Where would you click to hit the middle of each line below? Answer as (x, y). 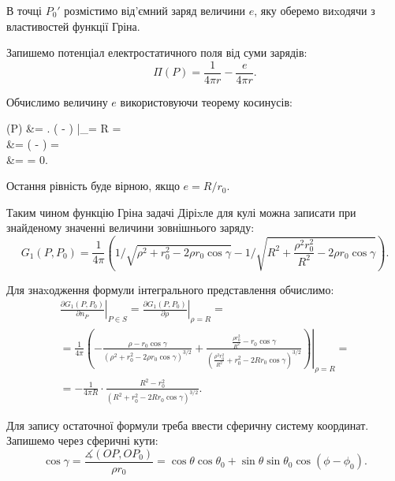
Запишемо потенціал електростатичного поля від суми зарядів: (157, 52)
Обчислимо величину (57, 101)
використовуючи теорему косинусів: (206, 101)
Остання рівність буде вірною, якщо (93, 186)
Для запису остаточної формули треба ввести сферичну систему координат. (188, 425)
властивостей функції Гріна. (73, 26)
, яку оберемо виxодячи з (315, 10)
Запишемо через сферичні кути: (82, 440)
